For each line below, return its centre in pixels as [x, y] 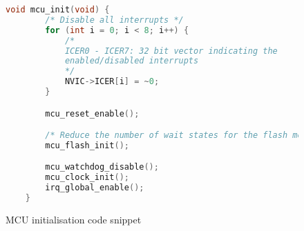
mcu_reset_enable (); [92, 113]
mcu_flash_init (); [87, 145]
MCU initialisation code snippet [74, 219]
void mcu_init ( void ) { [58, 10]
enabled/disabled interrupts [132, 61]
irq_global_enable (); [95, 188]
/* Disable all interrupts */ [114, 20]
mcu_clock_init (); [87, 178]
